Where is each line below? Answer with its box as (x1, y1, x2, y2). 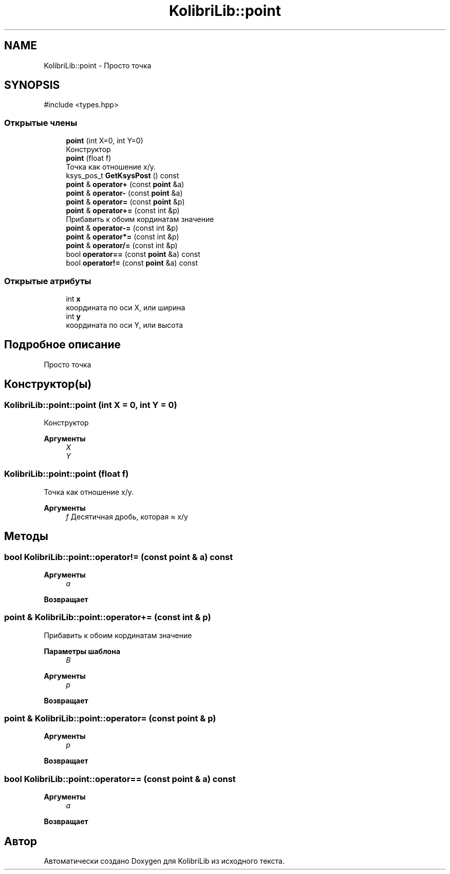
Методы (4, 530, 48, 543)
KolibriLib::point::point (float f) (4, 469, 129, 479)
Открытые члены (4, 117, 78, 128)
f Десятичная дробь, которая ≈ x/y (66, 512, 188, 521)
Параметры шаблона (44, 646, 121, 656)
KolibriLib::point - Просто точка (44, 61, 152, 70)
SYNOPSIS (4, 79, 60, 92)
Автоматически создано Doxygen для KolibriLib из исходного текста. (44, 857, 285, 866)
